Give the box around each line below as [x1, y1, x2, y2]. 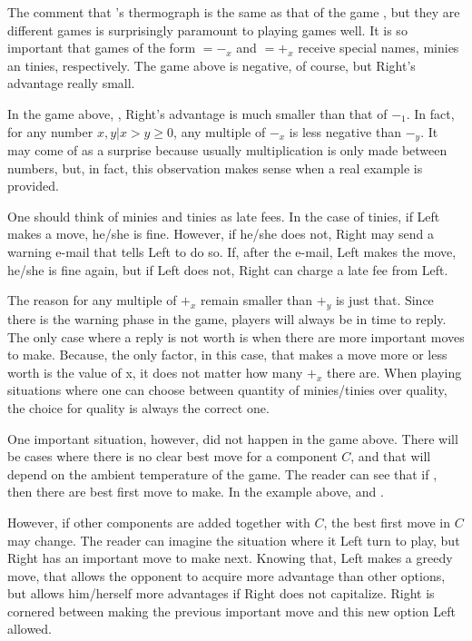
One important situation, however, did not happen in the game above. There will [7, 429, 458, 448]
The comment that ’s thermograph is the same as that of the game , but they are [7, 3, 460, 21]
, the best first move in [323, 512, 450, 531]
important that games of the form [7, 38, 196, 57]
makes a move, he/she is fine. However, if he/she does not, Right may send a [7, 224, 434, 243]
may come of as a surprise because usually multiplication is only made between [7, 141, 447, 160]
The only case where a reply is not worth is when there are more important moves [7, 327, 465, 346]
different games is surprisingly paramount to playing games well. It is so [7, 20, 408, 39]
